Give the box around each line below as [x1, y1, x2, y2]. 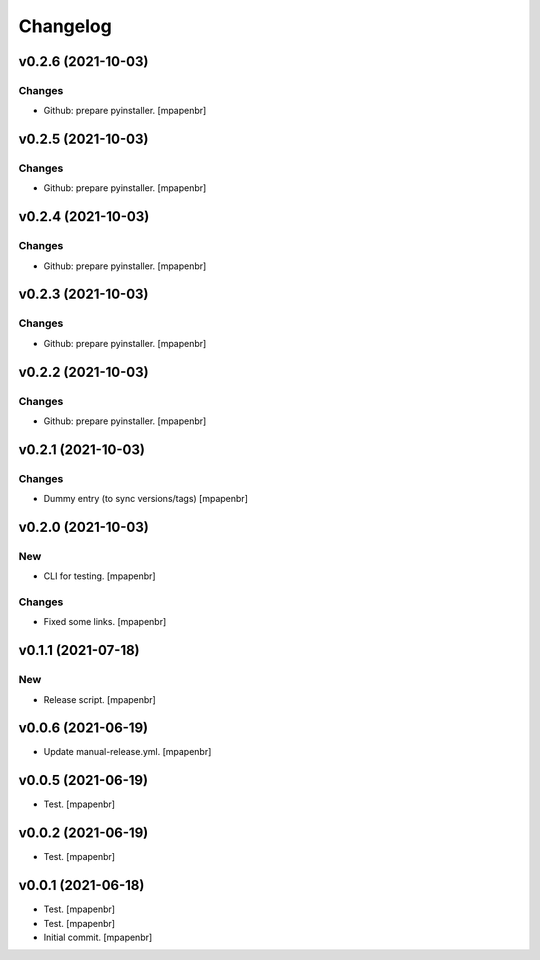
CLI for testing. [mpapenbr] [43, 570, 156, 582]
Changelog [18, 15, 112, 37]
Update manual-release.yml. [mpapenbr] [43, 746, 212, 758]
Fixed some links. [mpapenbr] [43, 616, 167, 628]
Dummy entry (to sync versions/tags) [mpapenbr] [43, 493, 249, 505]
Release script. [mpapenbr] [43, 693, 157, 705]
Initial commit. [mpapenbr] [43, 931, 153, 943]
